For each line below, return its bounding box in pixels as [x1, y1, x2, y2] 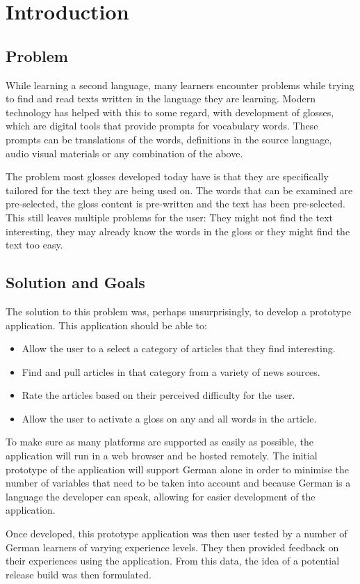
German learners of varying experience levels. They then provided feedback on [6, 539, 339, 554]
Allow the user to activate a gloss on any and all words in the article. [22, 411, 317, 425]
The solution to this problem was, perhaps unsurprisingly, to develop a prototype [6, 303, 352, 318]
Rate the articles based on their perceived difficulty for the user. [22, 388, 295, 402]
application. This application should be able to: [6, 317, 207, 332]
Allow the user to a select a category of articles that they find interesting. [22, 341, 336, 356]
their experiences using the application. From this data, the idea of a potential [6, 553, 340, 568]
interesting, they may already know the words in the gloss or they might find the [6, 223, 350, 238]
